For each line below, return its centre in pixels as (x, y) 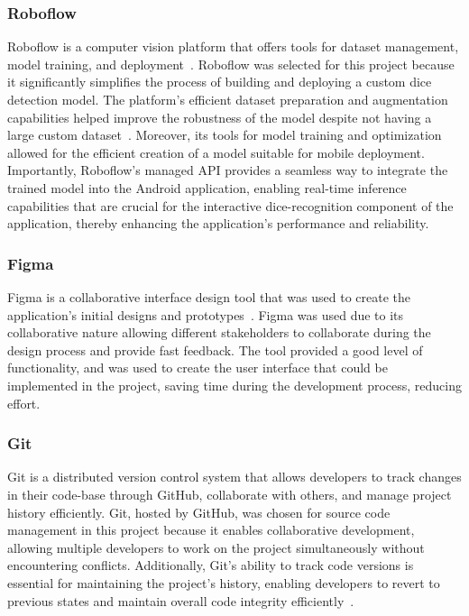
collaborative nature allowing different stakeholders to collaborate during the (219, 332)
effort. (24, 403)
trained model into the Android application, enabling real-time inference (207, 187)
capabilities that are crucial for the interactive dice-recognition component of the (230, 205)
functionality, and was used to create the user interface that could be (198, 368)
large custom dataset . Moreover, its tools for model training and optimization (225, 135)
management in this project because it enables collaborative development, (211, 530)
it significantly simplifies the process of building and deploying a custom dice (220, 82)
